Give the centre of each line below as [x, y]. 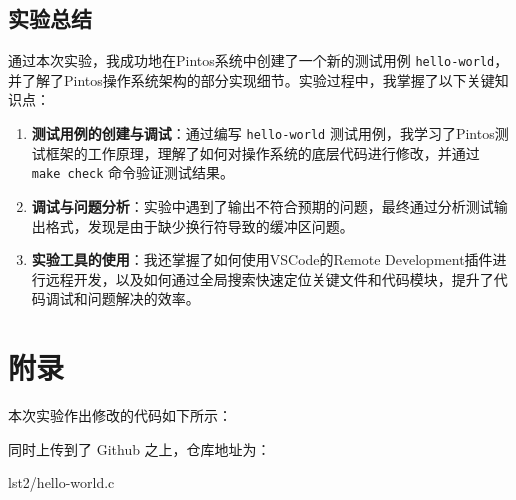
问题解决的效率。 [143, 298]
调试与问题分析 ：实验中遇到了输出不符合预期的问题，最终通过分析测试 [262, 205]
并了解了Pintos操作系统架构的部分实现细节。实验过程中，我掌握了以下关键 [251, 79]
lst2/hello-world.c [61, 482]
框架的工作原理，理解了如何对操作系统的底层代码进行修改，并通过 [262, 152]
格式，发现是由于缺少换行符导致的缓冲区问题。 [199, 225]
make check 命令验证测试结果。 [133, 172]
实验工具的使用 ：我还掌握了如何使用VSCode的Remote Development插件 [262, 259]
